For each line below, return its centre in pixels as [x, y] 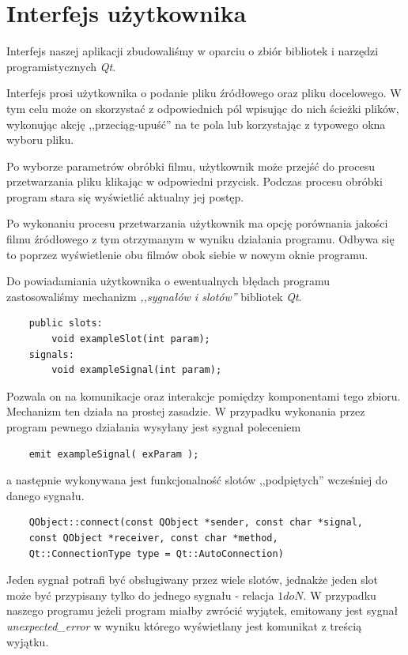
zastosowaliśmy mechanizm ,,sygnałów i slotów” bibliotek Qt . [154, 296]
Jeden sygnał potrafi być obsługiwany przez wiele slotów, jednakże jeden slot [193, 580]
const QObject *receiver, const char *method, [153, 538]
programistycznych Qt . [61, 66]
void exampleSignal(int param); [137, 370]
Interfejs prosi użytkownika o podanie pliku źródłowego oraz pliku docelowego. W [204, 93]
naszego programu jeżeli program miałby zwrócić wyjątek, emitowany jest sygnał [202, 610]
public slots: [66, 324]
